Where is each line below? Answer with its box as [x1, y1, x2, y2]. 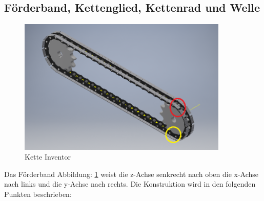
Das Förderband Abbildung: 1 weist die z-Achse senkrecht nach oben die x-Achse [4, 168, 259, 179]
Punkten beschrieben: [4, 189, 72, 199]
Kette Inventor [25, 151, 71, 162]
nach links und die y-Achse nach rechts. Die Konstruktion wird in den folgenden [4, 178, 256, 189]
